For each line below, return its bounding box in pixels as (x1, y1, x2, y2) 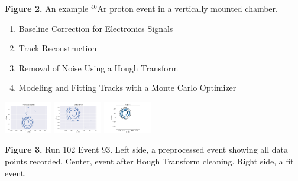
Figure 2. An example (5, 2, 89, 14)
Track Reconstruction (18, 42, 97, 54)
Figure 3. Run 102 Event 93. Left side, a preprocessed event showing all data (5, 143, 288, 156)
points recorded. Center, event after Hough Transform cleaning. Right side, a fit (5, 155, 294, 167)
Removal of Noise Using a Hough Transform (18, 61, 179, 74)
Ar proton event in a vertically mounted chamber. (97, 2, 278, 14)
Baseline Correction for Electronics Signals (18, 22, 173, 34)
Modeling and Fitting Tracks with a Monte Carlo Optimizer (18, 81, 237, 94)
